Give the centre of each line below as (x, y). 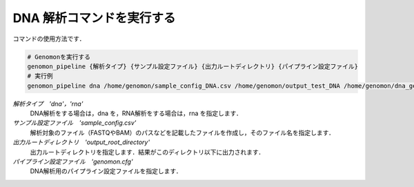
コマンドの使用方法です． (49, 39)
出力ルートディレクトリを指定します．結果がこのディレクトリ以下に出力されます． (147, 152)
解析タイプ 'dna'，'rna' (48, 104)
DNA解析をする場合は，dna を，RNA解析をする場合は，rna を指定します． (136, 113)
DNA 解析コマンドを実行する (94, 18)
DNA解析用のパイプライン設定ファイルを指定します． (106, 171)
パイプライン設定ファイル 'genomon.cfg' (73, 161)
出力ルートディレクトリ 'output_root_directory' (81, 142)
